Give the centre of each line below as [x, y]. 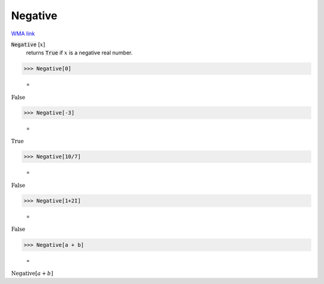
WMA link [23, 34]
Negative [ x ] [28, 44]
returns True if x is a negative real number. [79, 53]
